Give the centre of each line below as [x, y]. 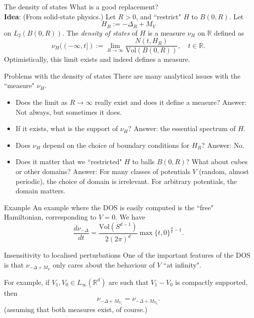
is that [14, 264]
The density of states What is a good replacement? [81, 6]
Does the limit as [42, 102]
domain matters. [41, 191]
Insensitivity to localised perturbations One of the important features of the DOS [127, 255]
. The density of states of [100, 32]
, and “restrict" [159, 16]
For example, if [27, 282]
